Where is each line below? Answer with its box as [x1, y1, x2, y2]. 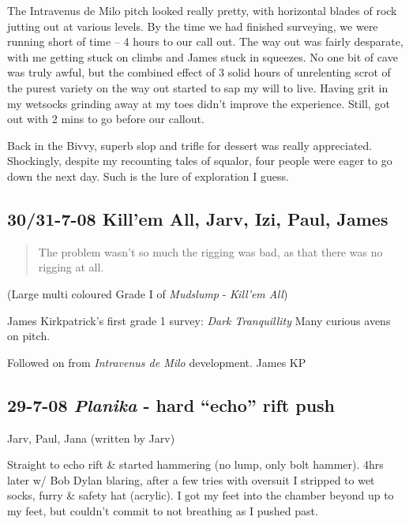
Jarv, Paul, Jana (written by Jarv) [7, 429, 175, 446]
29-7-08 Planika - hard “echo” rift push [7, 392, 335, 417]
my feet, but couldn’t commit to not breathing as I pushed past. [7, 502, 318, 518]
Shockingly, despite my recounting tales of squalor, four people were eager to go [7, 152, 392, 169]
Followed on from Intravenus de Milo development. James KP [7, 354, 306, 370]
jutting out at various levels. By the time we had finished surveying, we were [7, 17, 378, 34]
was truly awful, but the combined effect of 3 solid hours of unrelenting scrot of [7, 64, 391, 80]
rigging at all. [38, 259, 104, 275]
